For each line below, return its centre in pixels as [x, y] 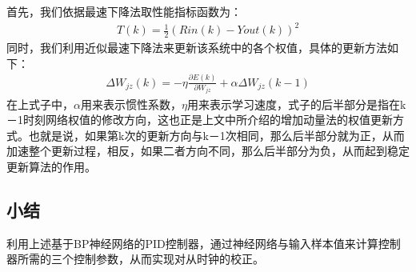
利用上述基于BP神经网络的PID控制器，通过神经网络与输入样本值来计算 [192, 243]
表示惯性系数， [142, 104]
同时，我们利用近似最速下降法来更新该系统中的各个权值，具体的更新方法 [197, 47]
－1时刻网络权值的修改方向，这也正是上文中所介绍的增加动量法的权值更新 [200, 120]
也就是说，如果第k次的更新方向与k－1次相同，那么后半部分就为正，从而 [216, 135]
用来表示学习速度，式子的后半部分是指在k [296, 104]
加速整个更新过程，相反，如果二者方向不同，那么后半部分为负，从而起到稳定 [208, 151]
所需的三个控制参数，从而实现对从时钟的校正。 [140, 259]
